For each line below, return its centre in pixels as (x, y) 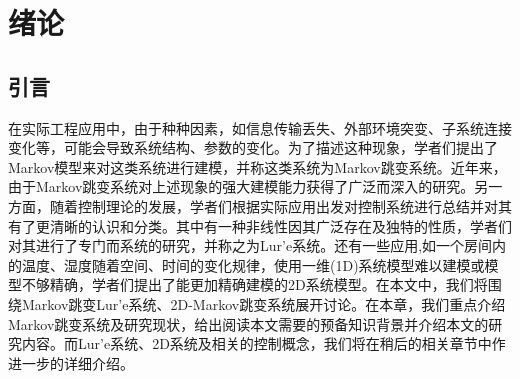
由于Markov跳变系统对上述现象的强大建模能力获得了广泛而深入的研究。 (241, 186)
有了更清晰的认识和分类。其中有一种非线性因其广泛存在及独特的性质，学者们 (260, 225)
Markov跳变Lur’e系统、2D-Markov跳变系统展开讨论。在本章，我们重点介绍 (263, 303)
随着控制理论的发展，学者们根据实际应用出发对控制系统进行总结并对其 (280, 205)
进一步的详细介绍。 (71, 362)
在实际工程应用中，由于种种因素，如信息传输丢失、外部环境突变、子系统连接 (260, 127)
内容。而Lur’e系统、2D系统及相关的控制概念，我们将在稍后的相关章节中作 (263, 343)
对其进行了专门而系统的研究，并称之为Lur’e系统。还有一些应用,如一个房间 (250, 245)
